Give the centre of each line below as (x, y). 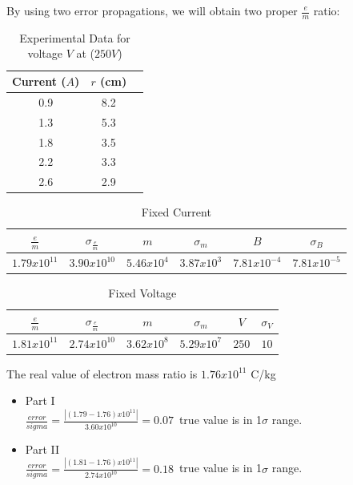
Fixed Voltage (142, 293)
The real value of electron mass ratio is (102, 373)
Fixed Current (176, 212)
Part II (42, 449)
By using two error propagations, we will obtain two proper (152, 10)
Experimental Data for (75, 37)
